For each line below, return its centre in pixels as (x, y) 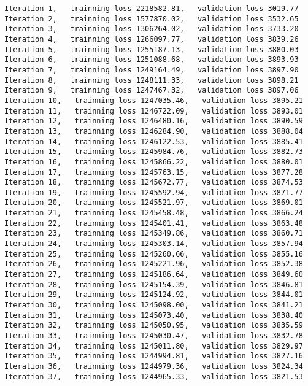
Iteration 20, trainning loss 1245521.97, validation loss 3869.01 (154, 203)
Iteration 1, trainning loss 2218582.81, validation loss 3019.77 (152, 9)
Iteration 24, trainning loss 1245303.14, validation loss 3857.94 (154, 244)
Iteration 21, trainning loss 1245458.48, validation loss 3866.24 (154, 213)
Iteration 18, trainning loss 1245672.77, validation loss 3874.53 (154, 183)
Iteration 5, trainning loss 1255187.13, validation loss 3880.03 (152, 49)
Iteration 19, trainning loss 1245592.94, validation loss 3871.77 (154, 192)
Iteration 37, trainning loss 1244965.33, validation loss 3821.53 (154, 376)
